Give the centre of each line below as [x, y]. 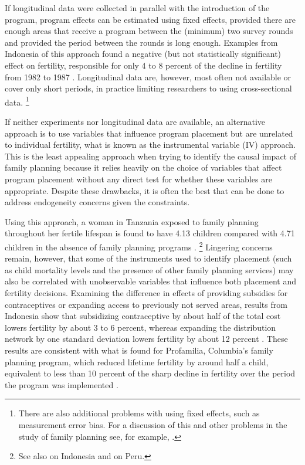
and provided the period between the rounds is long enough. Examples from [141, 42]
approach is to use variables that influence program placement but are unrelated [149, 133]
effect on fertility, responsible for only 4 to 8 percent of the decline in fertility [143, 65]
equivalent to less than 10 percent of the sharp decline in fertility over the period [150, 373]
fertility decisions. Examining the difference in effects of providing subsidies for [146, 292]
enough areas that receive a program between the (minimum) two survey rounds [149, 31]
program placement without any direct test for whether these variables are [138, 179]
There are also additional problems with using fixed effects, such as [139, 413]
